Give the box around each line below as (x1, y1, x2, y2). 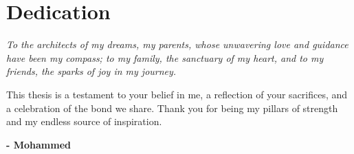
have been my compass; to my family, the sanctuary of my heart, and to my (6, 50, 324, 65)
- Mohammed (6, 137, 71, 151)
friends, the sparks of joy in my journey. (6, 64, 177, 78)
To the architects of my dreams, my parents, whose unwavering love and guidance (6, 37, 349, 52)
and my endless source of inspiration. (6, 114, 162, 129)
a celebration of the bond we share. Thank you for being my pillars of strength (6, 100, 338, 115)
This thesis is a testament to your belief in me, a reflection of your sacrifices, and (6, 87, 348, 101)
